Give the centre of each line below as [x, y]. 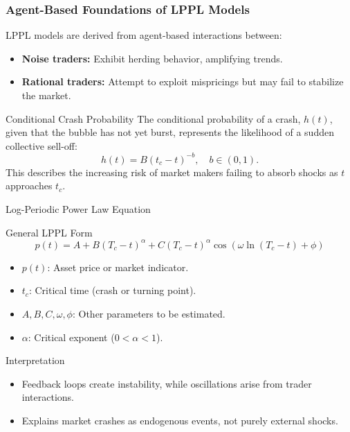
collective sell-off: [42, 145]
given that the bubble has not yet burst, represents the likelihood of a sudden [170, 132]
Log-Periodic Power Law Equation [78, 209]
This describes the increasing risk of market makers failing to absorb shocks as [172, 172]
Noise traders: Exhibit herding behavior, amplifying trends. [152, 58]
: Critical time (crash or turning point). [112, 290]
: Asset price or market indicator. [118, 267]
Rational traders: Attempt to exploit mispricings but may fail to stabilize [183, 81]
